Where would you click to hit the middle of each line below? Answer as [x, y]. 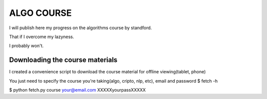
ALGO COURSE [40, 13]
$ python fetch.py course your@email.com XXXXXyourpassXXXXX [77, 90]
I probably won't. [26, 46]
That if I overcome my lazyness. [42, 37]
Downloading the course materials [63, 60]
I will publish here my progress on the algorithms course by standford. [81, 28]
